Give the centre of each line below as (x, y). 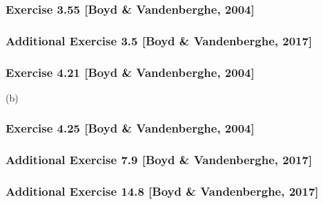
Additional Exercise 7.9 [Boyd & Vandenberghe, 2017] (159, 160)
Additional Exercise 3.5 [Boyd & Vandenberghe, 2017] (159, 40)
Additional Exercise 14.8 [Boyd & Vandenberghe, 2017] (162, 191)
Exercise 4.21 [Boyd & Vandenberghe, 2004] (130, 72)
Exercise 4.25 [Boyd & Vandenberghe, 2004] (130, 128)
